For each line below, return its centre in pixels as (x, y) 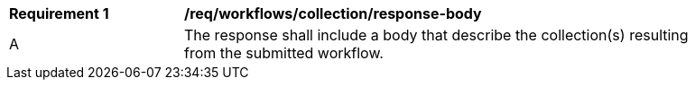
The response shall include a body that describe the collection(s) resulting (436, 35)
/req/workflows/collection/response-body (333, 13)
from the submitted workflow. (284, 53)
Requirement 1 (59, 13)
